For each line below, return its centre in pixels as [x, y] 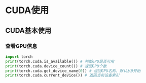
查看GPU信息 [21, 46]
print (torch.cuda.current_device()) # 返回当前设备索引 [63, 75]
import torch [19, 57]
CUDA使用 [27, 10]
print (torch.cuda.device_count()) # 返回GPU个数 [56, 66]
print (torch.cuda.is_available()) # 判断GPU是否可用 [60, 61]
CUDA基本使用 [28, 30]
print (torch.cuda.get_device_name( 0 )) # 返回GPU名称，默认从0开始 [73, 71]
